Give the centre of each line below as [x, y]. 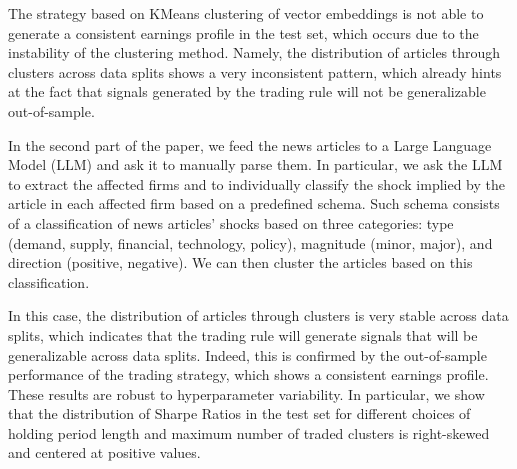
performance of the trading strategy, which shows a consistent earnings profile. [248, 374]
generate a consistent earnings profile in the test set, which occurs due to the [243, 32]
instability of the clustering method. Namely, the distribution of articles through [254, 52]
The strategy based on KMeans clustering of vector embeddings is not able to [246, 13]
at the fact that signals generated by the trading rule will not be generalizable [247, 91]
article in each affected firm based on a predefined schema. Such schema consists [254, 203]
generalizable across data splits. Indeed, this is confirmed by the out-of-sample [247, 354]
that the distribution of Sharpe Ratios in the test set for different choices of [239, 413]
